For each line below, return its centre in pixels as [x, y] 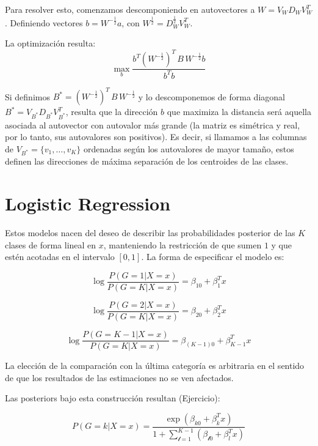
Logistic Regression [88, 203]
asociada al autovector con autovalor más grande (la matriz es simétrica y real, [153, 125]
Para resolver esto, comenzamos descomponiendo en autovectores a [130, 9]
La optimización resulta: [50, 43]
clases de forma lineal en [51, 244]
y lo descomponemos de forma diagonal [211, 96]
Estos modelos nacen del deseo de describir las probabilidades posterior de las [150, 233]
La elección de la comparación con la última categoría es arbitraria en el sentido [155, 366]
